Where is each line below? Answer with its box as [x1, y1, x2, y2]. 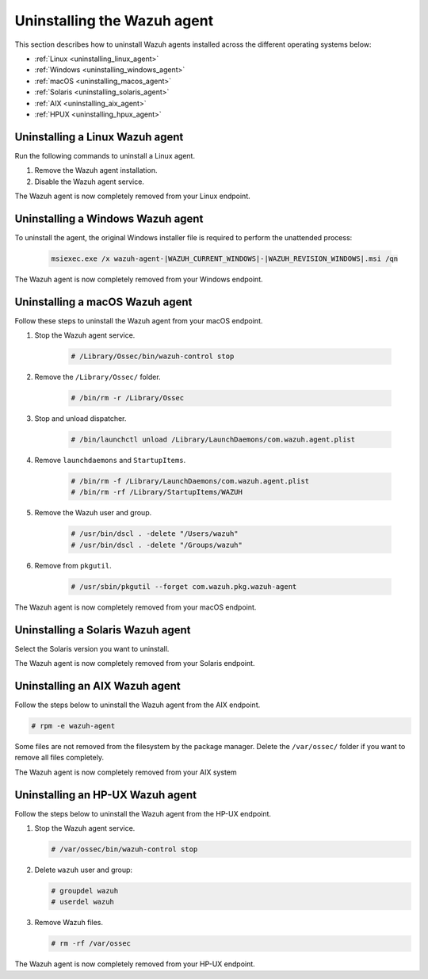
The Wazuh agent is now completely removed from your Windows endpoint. [14, 274, 263, 284]
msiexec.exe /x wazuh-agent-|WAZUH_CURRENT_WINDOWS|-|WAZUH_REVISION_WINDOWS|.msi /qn [51, 254, 399, 263]
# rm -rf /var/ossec [51, 939, 131, 948]
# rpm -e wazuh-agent [31, 721, 116, 730]
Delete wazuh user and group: [34, 865, 133, 874]
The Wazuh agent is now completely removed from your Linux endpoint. [14, 191, 250, 201]
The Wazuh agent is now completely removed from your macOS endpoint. [14, 602, 257, 612]
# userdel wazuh [51, 897, 115, 907]
